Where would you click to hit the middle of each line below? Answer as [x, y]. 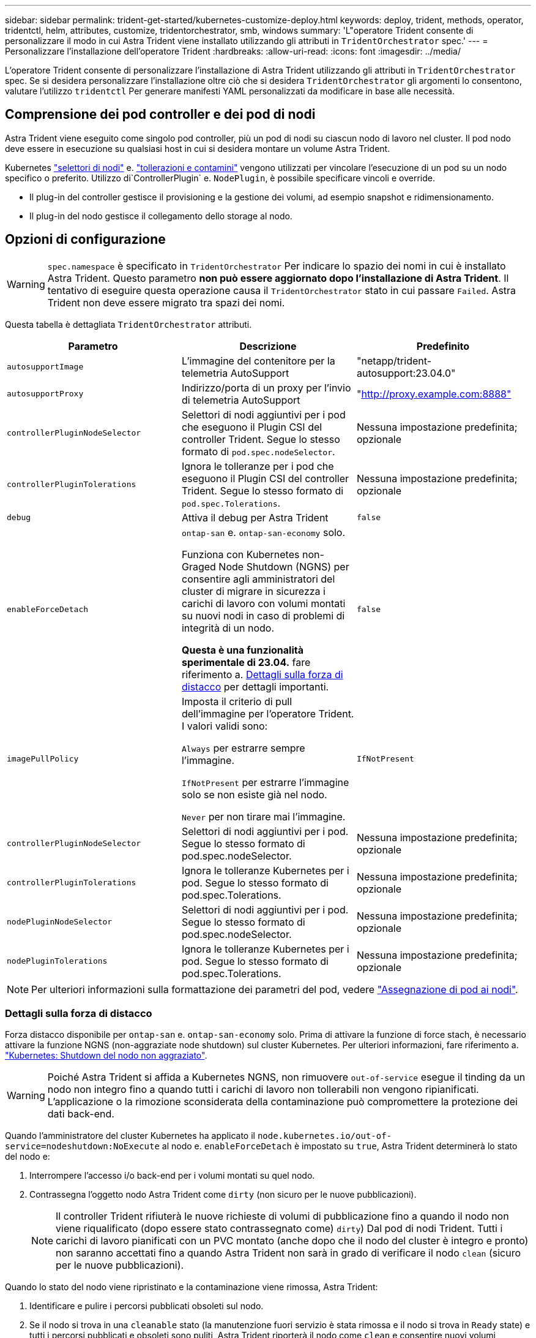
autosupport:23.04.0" [406, 373]
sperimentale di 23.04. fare [246, 662]
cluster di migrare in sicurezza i [253, 591]
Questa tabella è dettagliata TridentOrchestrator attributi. [128, 324]
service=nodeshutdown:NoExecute [82, 1147]
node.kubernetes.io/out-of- [325, 1136]
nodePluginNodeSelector [60, 922]
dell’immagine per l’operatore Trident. [268, 713]
